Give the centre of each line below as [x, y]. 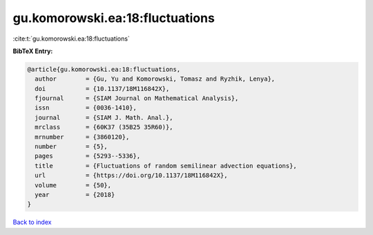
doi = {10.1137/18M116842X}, [102, 89]
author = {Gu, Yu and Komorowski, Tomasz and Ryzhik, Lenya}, [155, 79]
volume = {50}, [73, 185]
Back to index [32, 222]
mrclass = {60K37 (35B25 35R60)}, [104, 127]
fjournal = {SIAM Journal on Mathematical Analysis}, [137, 99]
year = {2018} [75, 195]
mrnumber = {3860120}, [82, 137]
